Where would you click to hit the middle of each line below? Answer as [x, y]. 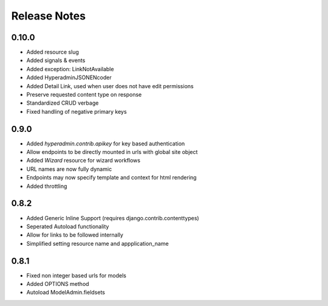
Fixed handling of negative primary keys [77, 111]
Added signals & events [56, 60]
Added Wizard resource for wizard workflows [84, 161]
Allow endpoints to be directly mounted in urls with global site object [112, 152]
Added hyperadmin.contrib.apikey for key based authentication [106, 144]
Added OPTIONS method [58, 284]
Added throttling [47, 186]
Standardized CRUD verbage [63, 103]
